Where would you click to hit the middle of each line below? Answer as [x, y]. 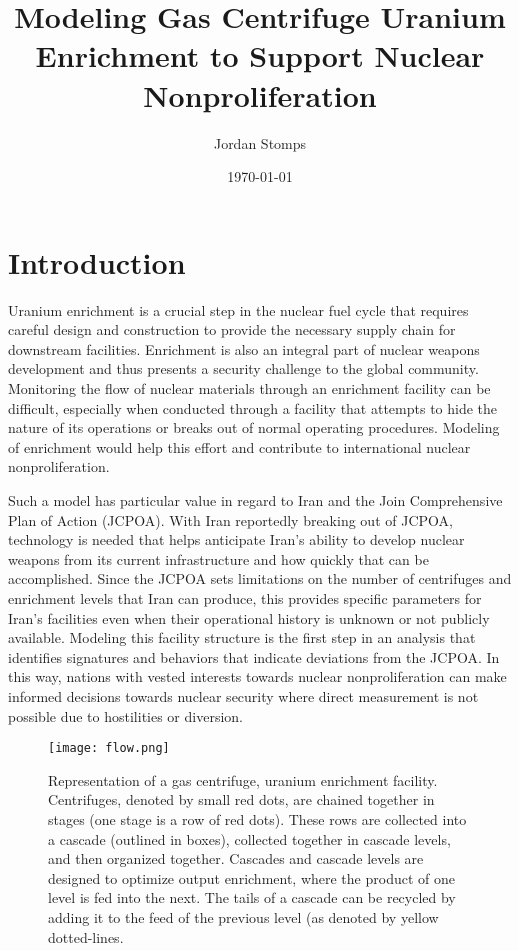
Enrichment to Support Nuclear [260, 55]
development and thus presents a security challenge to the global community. [243, 368]
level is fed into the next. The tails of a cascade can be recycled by [252, 897]
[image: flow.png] [109, 748]
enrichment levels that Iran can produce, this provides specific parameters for [245, 597]
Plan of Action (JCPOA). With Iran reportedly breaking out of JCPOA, [230, 519]
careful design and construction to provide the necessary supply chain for [232, 329]
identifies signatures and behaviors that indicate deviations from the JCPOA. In [254, 656]
